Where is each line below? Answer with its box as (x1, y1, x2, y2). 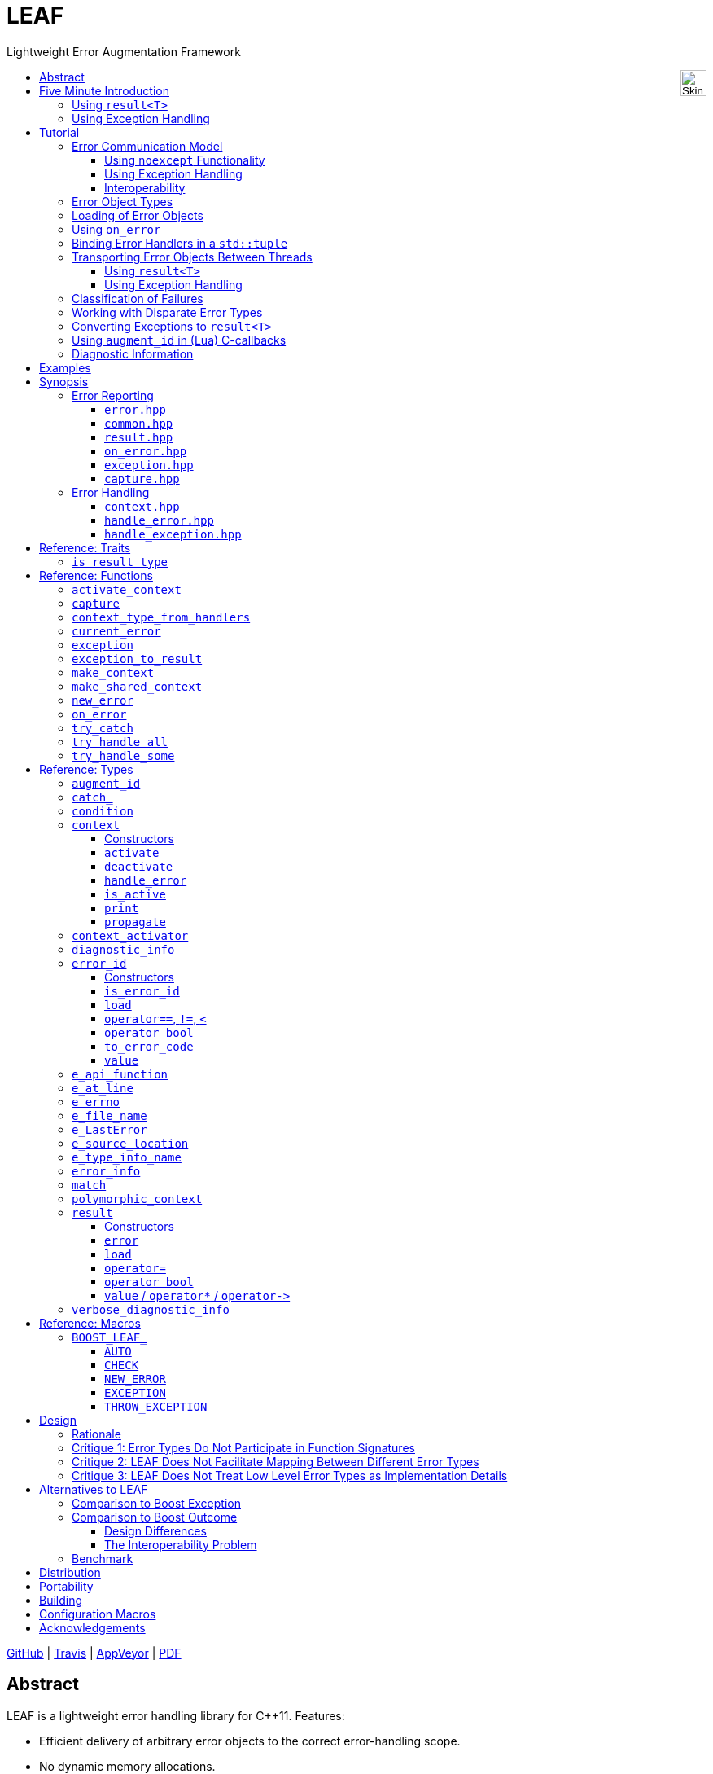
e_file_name (72, 1109, 147, 1122)
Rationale (72, 1426, 121, 1441)
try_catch (72, 721, 133, 735)
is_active (104, 887, 166, 901)
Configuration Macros (39, 1606, 156, 1621)
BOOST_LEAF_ (72, 1330, 147, 1344)
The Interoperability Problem (104, 1537, 257, 1552)
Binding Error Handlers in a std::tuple (72, 235, 288, 250)
